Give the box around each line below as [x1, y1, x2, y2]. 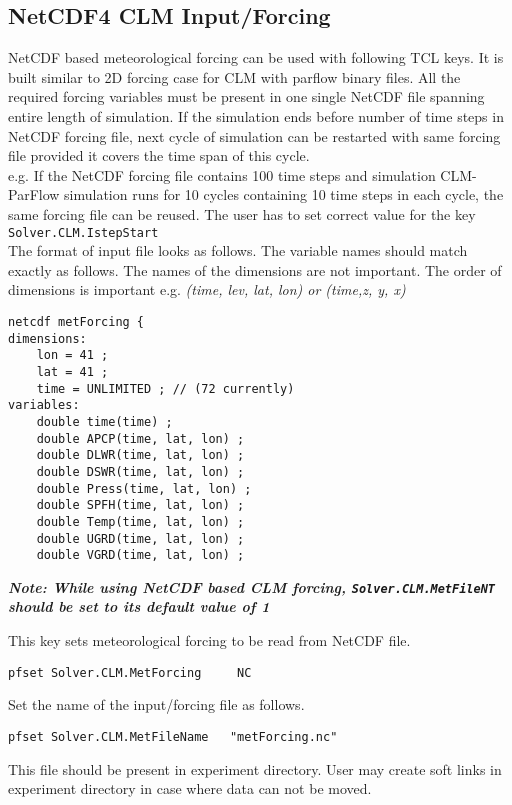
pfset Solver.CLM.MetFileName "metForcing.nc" [8, 729, 338, 744]
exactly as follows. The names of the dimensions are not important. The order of [8, 259, 502, 280]
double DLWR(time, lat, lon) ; [36, 448, 245, 463]
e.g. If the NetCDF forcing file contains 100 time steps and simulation [8, 164, 436, 185]
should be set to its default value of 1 [8, 596, 270, 617]
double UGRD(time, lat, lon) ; [36, 531, 245, 546]
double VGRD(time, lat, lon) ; [36, 548, 245, 563]
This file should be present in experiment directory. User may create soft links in [8, 758, 502, 779]
